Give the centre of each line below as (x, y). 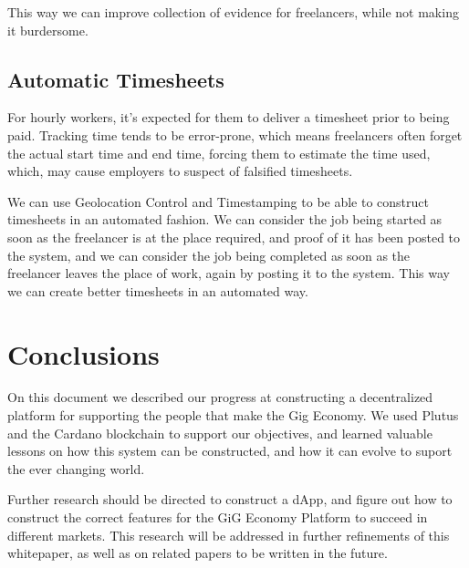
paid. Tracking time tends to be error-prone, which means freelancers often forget (235, 134)
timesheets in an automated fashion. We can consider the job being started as (225, 219)
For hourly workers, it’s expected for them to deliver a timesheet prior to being (229, 117)
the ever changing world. (76, 468)
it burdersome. (48, 30)
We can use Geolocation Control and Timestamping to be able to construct (218, 201)
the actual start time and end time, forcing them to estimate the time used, (219, 153)
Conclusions (83, 353)
